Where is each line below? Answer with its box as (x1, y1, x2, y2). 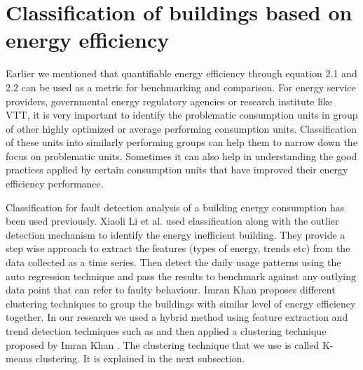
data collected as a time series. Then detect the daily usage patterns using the (6, 255, 341, 270)
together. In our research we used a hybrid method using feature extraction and (6, 310, 348, 324)
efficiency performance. (6, 176, 104, 191)
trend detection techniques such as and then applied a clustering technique (6, 324, 327, 338)
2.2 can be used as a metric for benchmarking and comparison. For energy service (6, 79, 356, 94)
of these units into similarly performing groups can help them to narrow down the (6, 135, 357, 150)
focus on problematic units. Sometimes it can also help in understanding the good (6, 148, 357, 163)
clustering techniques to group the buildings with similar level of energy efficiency (6, 296, 356, 310)
